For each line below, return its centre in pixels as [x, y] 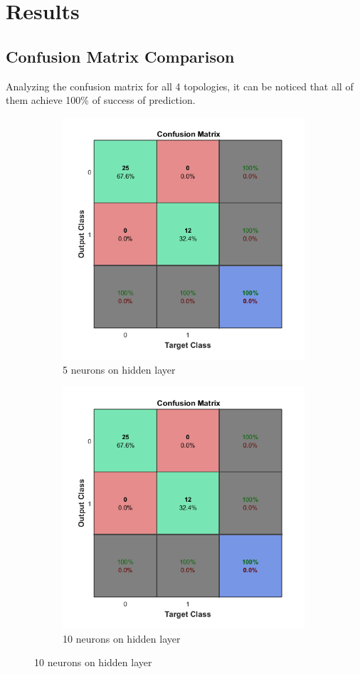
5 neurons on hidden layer [119, 369]
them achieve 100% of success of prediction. [101, 100]
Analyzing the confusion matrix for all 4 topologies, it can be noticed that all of [180, 86]
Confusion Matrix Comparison [120, 56]
